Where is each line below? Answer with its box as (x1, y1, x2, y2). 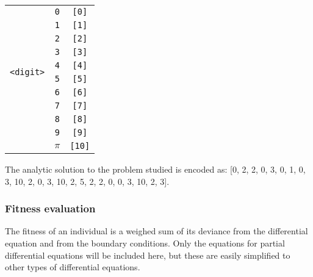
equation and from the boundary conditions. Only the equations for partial (5, 237, 285, 249)
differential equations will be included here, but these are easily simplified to (5, 248, 290, 261)
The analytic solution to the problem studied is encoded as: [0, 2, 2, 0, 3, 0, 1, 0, (5, 163, 306, 175)
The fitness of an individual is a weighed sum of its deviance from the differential (5, 225, 308, 237)
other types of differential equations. (5, 261, 140, 273)
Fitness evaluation (5, 201, 96, 216)
